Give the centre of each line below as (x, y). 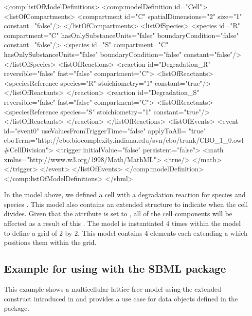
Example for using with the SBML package (115, 269)
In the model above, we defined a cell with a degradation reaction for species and (125, 195)
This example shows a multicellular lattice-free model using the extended (113, 289)
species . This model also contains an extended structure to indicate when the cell (126, 204)
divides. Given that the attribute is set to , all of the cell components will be (118, 214)
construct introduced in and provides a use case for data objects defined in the (121, 298)
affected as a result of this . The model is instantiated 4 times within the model (122, 223)
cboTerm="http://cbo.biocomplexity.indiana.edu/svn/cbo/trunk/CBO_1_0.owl (124, 140)
